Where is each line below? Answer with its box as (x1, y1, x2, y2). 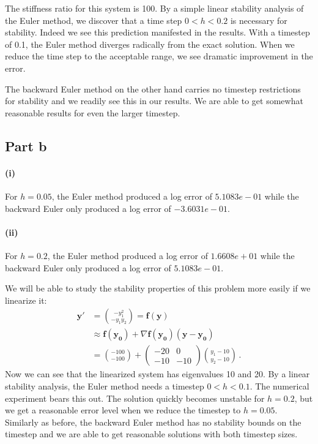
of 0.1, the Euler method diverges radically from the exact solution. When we (5, 37, 295, 50)
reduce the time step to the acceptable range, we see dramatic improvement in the (5, 50, 313, 62)
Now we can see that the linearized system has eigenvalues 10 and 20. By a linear (5, 367, 310, 380)
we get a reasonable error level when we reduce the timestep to (5, 404, 241, 416)
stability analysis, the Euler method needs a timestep (5, 379, 204, 392)
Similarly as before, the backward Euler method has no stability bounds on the (5, 415, 301, 428)
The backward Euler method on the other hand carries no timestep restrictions (5, 82, 301, 95)
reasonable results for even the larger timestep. (5, 106, 180, 119)
